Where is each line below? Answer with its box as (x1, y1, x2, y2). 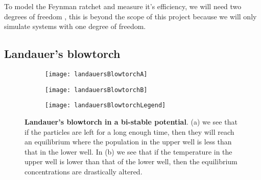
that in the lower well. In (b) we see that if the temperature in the (25, 146, 232, 157)
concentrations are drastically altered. (25, 166, 143, 176)
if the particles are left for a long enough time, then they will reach (25, 126, 234, 137)
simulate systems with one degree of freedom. (4, 21, 146, 32)
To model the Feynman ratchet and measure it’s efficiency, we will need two (4, 1, 242, 11)
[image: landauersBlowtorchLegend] (45, 102, 166, 109)
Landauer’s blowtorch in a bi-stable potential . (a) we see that (25, 116, 238, 127)
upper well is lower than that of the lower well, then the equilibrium (25, 156, 238, 167)
